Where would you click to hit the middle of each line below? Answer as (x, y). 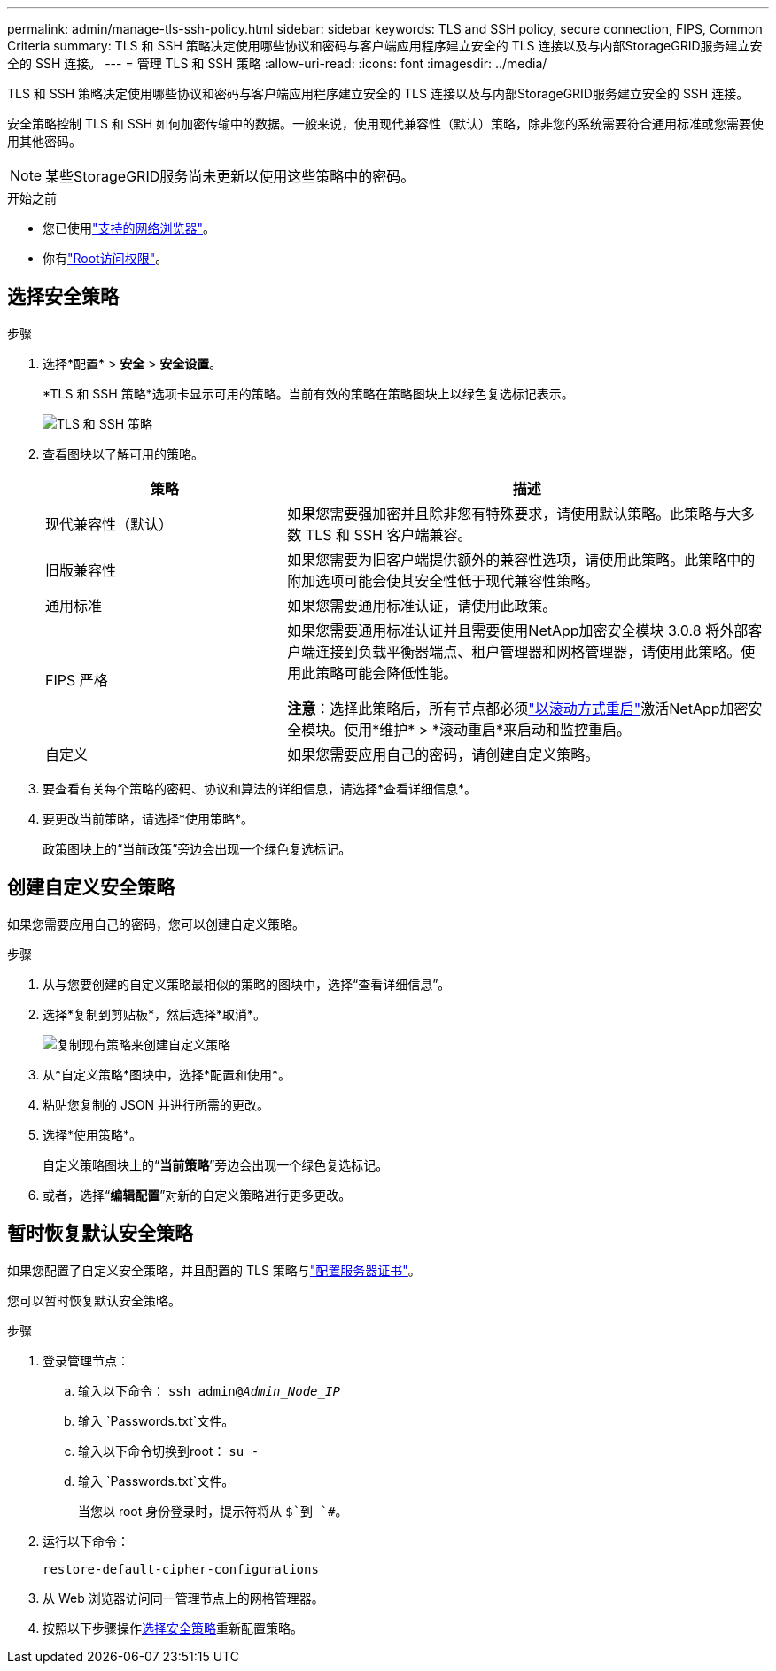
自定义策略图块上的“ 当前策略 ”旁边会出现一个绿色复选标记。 (216, 1164)
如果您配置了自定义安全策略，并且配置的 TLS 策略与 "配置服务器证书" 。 (214, 1270)
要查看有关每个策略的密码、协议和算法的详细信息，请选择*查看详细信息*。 (260, 788)
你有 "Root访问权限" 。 (105, 258)
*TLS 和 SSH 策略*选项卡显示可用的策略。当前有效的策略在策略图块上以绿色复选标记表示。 (308, 393)
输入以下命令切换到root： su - (169, 1451)
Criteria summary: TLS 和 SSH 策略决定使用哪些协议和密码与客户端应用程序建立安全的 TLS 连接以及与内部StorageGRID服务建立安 (385, 46)
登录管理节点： (86, 1360)
